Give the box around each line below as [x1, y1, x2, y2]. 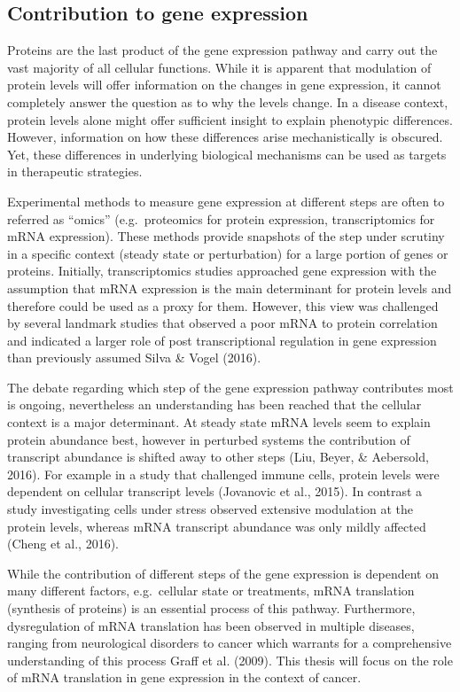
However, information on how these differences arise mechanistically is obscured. [7, 128, 443, 146]
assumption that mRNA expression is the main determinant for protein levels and [7, 278, 452, 297]
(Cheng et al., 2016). [7, 534, 119, 553]
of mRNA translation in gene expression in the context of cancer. [7, 668, 362, 687]
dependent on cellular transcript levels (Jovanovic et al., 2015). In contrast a [7, 482, 423, 501]
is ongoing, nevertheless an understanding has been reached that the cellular [7, 395, 422, 414]
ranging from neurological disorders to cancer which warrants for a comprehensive [7, 634, 452, 652]
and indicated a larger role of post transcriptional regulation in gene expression [7, 330, 437, 349]
